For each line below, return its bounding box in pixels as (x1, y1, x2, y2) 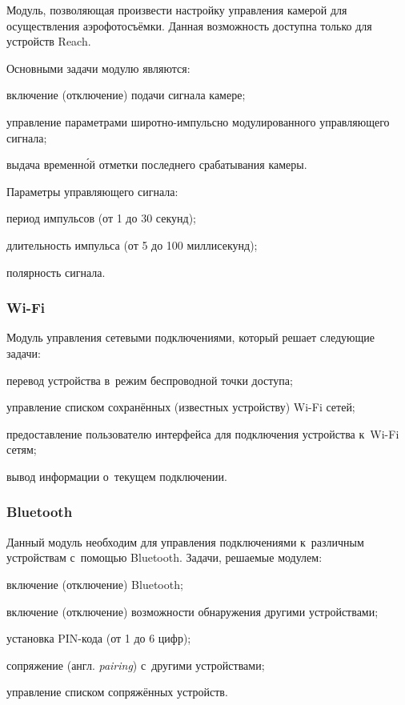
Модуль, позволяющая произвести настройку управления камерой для (6, 2, 347, 18)
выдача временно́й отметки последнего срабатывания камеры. (6, 156, 307, 173)
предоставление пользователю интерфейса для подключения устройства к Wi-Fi (6, 425, 399, 442)
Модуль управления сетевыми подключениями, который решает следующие (6, 329, 375, 346)
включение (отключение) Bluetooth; (6, 575, 183, 592)
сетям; (6, 441, 37, 458)
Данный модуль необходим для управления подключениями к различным (6, 533, 364, 550)
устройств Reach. (6, 33, 91, 50)
